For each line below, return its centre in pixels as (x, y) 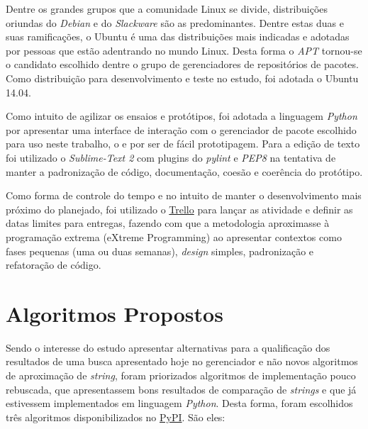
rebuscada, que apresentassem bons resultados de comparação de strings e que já (181, 389)
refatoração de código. (54, 265)
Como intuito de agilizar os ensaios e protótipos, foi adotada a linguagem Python (182, 116)
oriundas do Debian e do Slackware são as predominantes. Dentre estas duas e (175, 22)
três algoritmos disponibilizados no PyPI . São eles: (116, 417)
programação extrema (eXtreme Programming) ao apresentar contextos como (174, 236)
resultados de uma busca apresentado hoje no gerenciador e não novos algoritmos (182, 361)
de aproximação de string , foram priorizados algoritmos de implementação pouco (181, 375)
